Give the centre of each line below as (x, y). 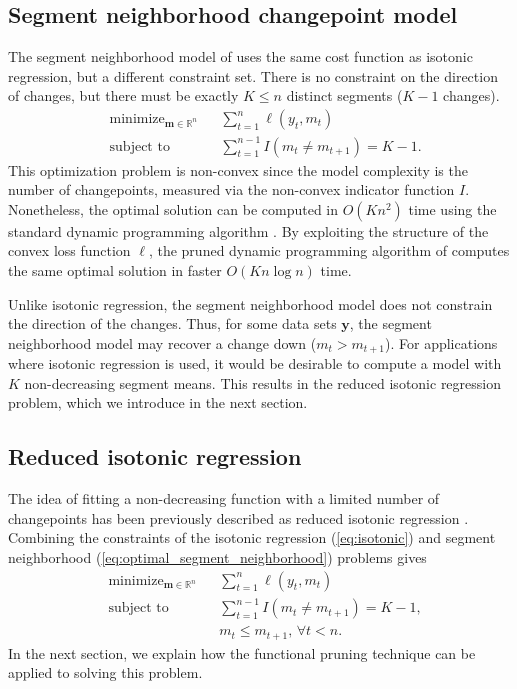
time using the (452, 208)
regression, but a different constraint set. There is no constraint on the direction (253, 75)
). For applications (441, 342)
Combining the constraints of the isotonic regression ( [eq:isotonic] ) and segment (252, 537)
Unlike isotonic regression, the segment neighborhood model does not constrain (250, 303)
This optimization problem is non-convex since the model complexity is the (238, 169)
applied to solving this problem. (105, 672)
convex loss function (69, 250)
